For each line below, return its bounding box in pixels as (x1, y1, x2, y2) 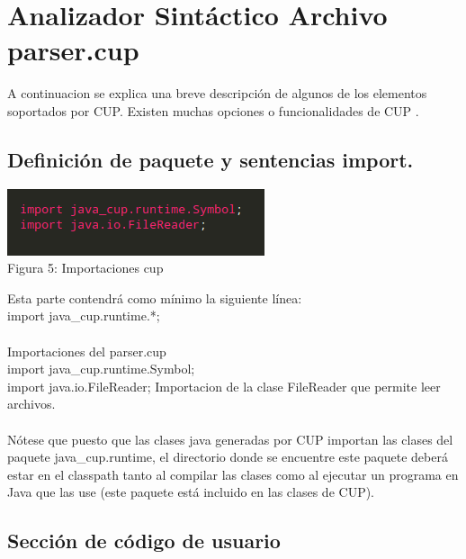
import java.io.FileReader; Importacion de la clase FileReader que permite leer (7, 376, 441, 395)
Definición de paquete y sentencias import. (7, 145, 414, 173)
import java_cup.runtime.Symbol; (7, 359, 195, 378)
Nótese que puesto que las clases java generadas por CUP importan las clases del (7, 429, 453, 448)
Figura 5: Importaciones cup (7, 258, 164, 277)
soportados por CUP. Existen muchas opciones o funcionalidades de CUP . (7, 101, 419, 120)
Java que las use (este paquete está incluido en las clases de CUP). (7, 482, 375, 501)
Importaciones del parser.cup (7, 341, 166, 360)
